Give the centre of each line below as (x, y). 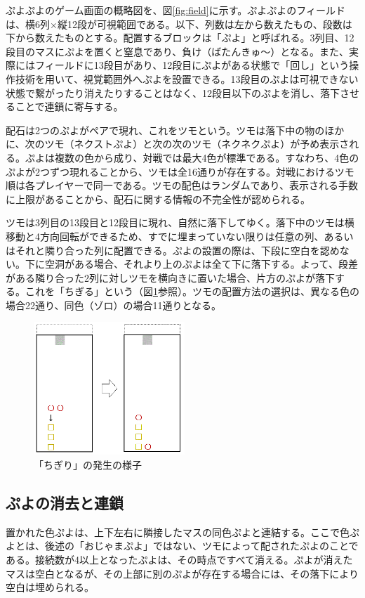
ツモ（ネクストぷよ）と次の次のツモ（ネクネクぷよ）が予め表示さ (197, 144)
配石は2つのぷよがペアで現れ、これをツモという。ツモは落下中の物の (165, 130)
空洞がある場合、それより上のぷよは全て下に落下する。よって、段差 (201, 264)
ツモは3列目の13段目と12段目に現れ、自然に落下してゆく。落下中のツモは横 (180, 222)
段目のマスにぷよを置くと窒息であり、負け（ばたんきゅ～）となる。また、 (177, 51)
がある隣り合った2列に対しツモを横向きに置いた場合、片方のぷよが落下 (170, 277)
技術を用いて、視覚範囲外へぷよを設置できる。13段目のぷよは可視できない (187, 78)
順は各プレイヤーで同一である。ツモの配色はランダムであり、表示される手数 (182, 185)
